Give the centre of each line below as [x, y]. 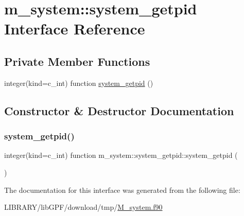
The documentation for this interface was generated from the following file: [122, 190]
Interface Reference [75, 29]
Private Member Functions [77, 61]
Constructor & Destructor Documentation [119, 110]
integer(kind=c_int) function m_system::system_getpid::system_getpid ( [121, 155]
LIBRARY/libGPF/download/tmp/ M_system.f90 [83, 207]
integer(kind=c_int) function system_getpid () [79, 83]
